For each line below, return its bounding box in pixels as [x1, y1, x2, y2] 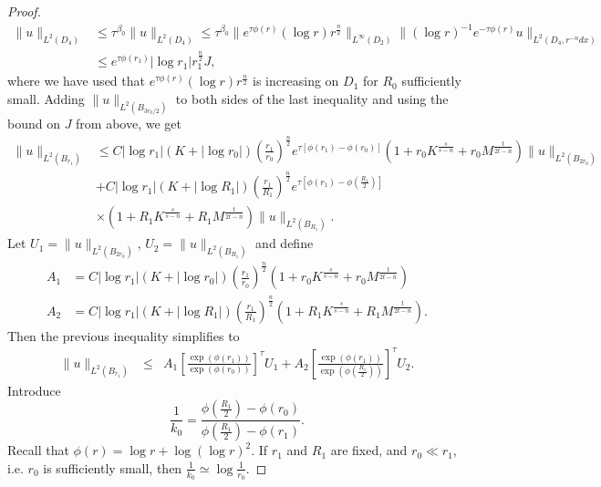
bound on [7, 113, 60, 132]
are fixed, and [330, 440, 408, 460]
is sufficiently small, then [43, 458, 182, 477]
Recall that [7, 440, 69, 460]
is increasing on [253, 71, 339, 90]
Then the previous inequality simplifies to [7, 326, 240, 345]
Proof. [7, 2, 41, 20]
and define [255, 233, 314, 253]
